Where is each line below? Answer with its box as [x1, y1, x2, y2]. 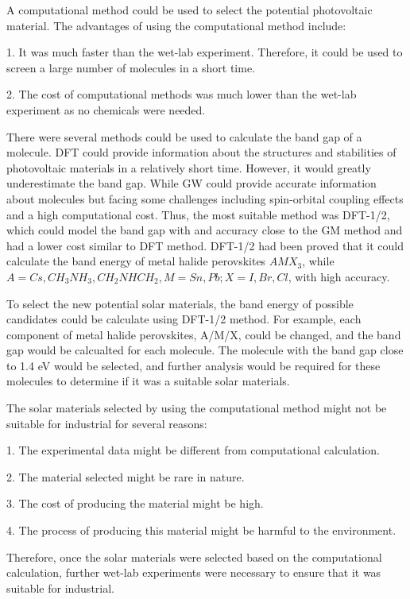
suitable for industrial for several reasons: [6, 415, 207, 431]
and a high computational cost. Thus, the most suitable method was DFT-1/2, [6, 206, 390, 222]
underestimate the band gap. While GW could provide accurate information [6, 175, 377, 191]
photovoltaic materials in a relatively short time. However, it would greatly [6, 159, 371, 176]
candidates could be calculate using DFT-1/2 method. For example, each [6, 311, 362, 327]
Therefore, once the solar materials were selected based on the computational [6, 548, 382, 565]
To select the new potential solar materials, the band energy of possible [6, 295, 354, 311]
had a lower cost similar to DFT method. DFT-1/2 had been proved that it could [6, 237, 404, 253]
